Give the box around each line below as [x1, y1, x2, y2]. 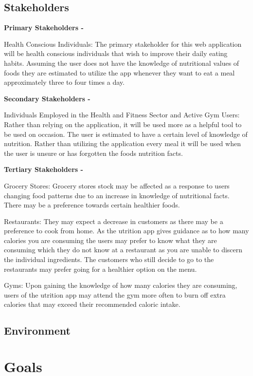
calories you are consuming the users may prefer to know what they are [4, 235, 217, 245]
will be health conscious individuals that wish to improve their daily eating [4, 48, 228, 58]
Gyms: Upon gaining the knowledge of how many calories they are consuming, [4, 280, 237, 290]
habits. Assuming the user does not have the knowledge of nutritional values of [4, 57, 239, 68]
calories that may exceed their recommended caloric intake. [4, 299, 181, 309]
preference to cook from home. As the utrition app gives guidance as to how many [4, 226, 249, 236]
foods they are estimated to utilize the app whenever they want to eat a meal [4, 67, 235, 77]
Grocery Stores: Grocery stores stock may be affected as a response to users [4, 180, 230, 190]
